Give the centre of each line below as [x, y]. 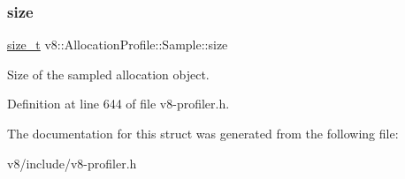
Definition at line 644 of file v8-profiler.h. [118, 104]
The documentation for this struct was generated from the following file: [203, 133]
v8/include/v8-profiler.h [72, 163]
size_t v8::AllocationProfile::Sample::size [118, 45]
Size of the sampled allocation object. [108, 74]
